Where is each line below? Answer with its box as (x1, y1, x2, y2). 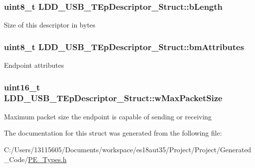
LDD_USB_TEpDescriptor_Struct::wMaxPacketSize (4, 92, 223, 104)
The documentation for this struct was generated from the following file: (4, 128, 222, 138)
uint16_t (4, 81, 40, 93)
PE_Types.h (28, 154, 67, 164)
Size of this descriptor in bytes (4, 20, 96, 30)
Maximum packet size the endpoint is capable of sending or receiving (4, 111, 212, 121)
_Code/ (4, 154, 28, 164)
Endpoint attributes (4, 60, 64, 70)
